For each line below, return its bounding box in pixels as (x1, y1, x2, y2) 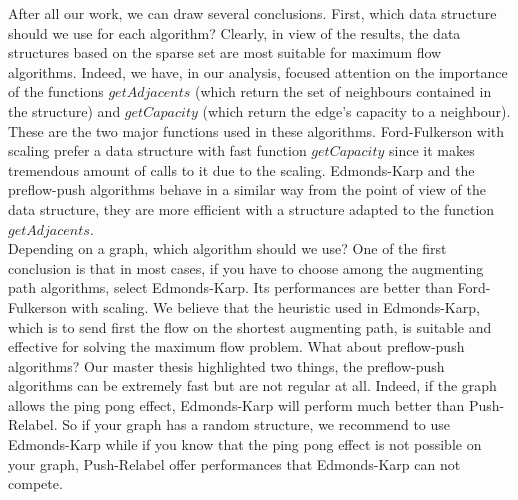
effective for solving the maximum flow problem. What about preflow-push (8, 336, 465, 357)
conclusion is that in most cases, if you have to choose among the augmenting (8, 257, 484, 278)
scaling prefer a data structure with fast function (8, 140, 307, 161)
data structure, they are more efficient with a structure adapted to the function (8, 198, 495, 219)
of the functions (8, 81, 104, 102)
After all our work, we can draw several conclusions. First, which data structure (8, 3, 497, 23)
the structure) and (8, 100, 121, 121)
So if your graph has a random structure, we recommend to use (62, 414, 451, 435)
